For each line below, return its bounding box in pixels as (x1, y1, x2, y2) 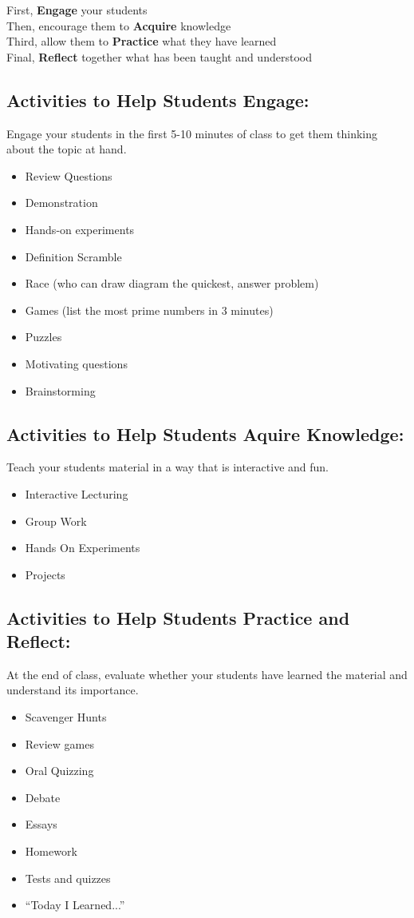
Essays (25, 816, 57, 833)
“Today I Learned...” (25, 896, 125, 913)
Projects (25, 566, 65, 582)
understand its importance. (6, 682, 139, 698)
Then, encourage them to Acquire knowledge (6, 17, 231, 34)
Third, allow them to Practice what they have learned (6, 33, 277, 50)
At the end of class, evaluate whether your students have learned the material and (6, 666, 408, 682)
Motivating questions (25, 355, 128, 372)
